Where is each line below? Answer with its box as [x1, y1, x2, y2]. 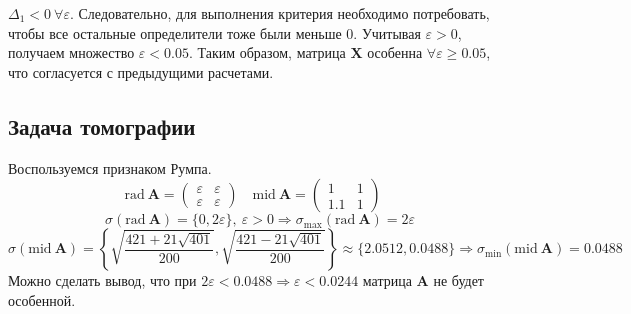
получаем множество [8, 42, 135, 63]
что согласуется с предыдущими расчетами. [8, 61, 274, 82]
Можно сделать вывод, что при [8, 270, 197, 291]
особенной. [8, 289, 76, 310]
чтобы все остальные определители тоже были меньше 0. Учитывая [8, 22, 421, 43]
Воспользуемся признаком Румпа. [8, 157, 212, 178]
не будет [433, 270, 484, 291]
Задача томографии [8, 110, 196, 141]
